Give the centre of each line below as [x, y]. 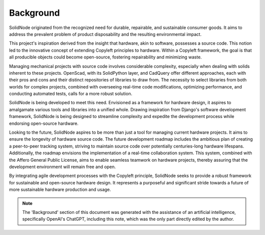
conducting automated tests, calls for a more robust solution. [71, 94]
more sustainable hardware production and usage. [60, 190]
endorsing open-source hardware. [44, 123]
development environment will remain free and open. [63, 167]
